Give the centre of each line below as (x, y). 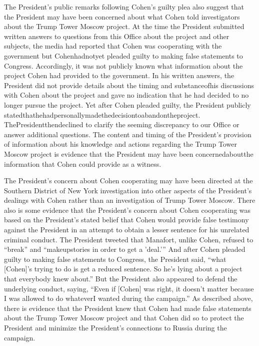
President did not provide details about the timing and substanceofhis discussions (129, 85)
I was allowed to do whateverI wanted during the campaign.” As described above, (128, 298)
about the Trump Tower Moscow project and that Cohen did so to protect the (124, 318)
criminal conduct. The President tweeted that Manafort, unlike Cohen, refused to (129, 239)
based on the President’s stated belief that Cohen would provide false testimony (126, 220)
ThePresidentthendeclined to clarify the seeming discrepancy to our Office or (122, 124)
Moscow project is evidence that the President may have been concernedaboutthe (129, 153)
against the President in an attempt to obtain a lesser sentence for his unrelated (127, 230)
